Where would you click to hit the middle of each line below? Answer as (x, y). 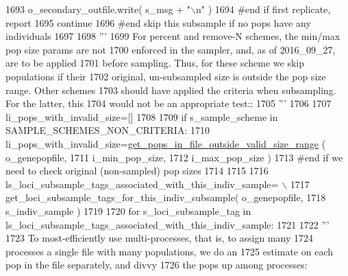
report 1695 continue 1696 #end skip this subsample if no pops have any (158, 22)
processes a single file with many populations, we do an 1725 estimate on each (170, 251)
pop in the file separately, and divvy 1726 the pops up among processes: (157, 265)
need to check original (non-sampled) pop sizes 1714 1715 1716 (137, 171)
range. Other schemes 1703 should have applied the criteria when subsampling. (171, 90)
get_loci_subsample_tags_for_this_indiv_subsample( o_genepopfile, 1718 (166, 197)
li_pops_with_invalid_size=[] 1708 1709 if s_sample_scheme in (142, 116)
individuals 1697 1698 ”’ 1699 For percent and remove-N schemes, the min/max (173, 36)
